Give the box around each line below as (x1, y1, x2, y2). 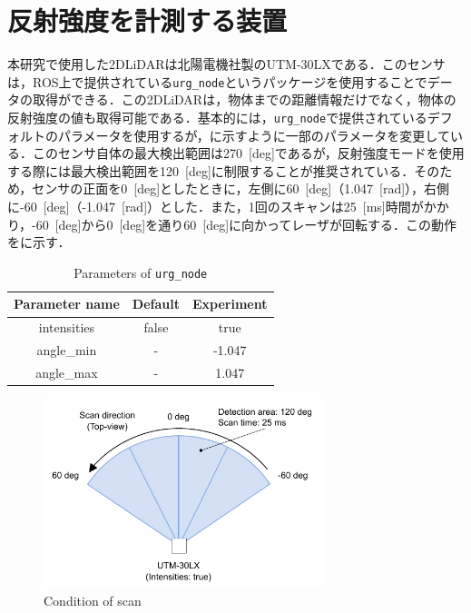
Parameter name (14, 294, 120, 313)
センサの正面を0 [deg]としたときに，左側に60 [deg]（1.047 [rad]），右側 (32, 179, 450, 198)
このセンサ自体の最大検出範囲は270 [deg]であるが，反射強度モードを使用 (32, 143, 465, 163)
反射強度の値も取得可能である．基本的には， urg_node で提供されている (7, 107, 427, 126)
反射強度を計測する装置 (7, 2, 288, 39)
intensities (38, 318, 95, 337)
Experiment (191, 294, 268, 313)
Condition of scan (44, 590, 142, 609)
